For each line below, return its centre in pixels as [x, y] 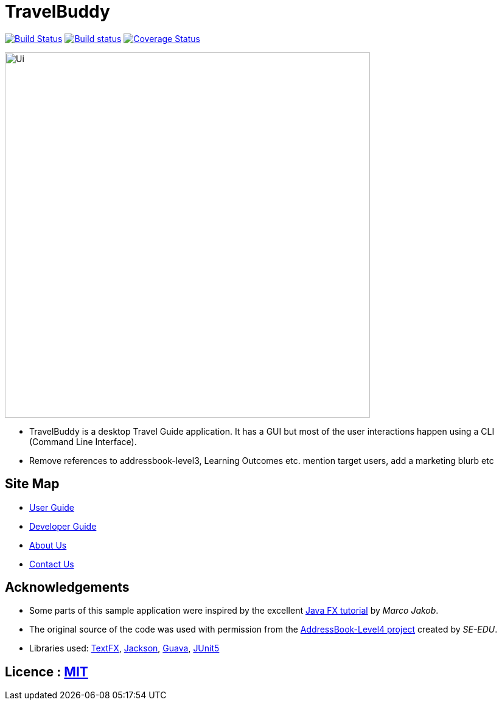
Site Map [32, 484]
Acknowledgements [67, 587]
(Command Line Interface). [83, 441]
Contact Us [52, 564]
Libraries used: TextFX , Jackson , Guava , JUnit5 [124, 648]
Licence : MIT [47, 672]
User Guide [52, 507]
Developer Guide [63, 526]
